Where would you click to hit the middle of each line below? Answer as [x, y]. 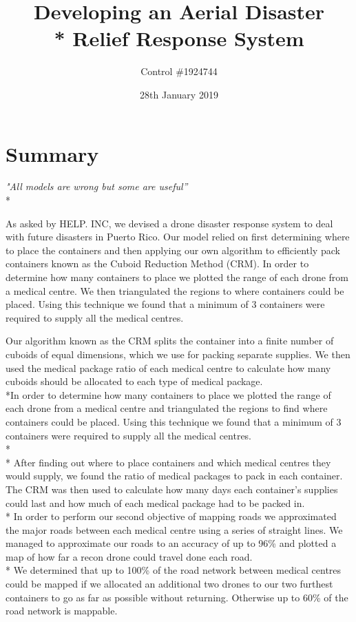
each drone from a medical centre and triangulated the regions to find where [167, 408]
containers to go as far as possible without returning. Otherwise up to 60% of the [177, 597]
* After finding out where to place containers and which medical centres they [168, 462]
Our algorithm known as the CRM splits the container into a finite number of [170, 341]
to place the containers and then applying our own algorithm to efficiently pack [173, 250]
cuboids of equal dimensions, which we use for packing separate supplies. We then [178, 354]
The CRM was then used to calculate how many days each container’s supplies [172, 489]
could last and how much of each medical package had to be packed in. [155, 502]
